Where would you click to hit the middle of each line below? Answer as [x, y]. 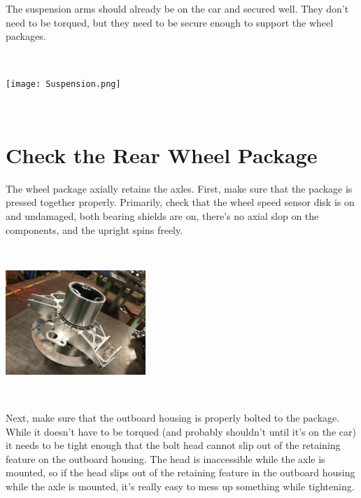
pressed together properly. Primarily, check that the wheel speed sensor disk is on [180, 202]
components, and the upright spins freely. [94, 229]
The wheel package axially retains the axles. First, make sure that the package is [179, 188]
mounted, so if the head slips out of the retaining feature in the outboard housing [180, 472]
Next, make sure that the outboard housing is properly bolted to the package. [173, 418]
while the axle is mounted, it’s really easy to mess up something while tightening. [180, 486]
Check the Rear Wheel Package [162, 154]
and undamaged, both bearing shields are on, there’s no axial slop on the [162, 215]
